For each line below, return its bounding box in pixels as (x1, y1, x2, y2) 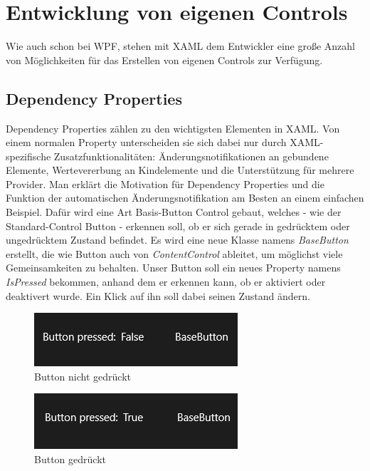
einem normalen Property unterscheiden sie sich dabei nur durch (6, 135, 287, 150)
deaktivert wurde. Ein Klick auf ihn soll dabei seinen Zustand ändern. (6, 288, 310, 303)
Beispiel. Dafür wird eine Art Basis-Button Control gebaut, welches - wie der (6, 205, 342, 219)
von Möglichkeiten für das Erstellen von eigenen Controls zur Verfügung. (6, 52, 323, 67)
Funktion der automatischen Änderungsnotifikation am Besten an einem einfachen (6, 190, 364, 205)
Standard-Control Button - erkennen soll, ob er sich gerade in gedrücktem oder (6, 218, 350, 233)
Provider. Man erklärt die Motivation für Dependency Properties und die (6, 176, 324, 191)
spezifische (6, 148, 51, 163)
